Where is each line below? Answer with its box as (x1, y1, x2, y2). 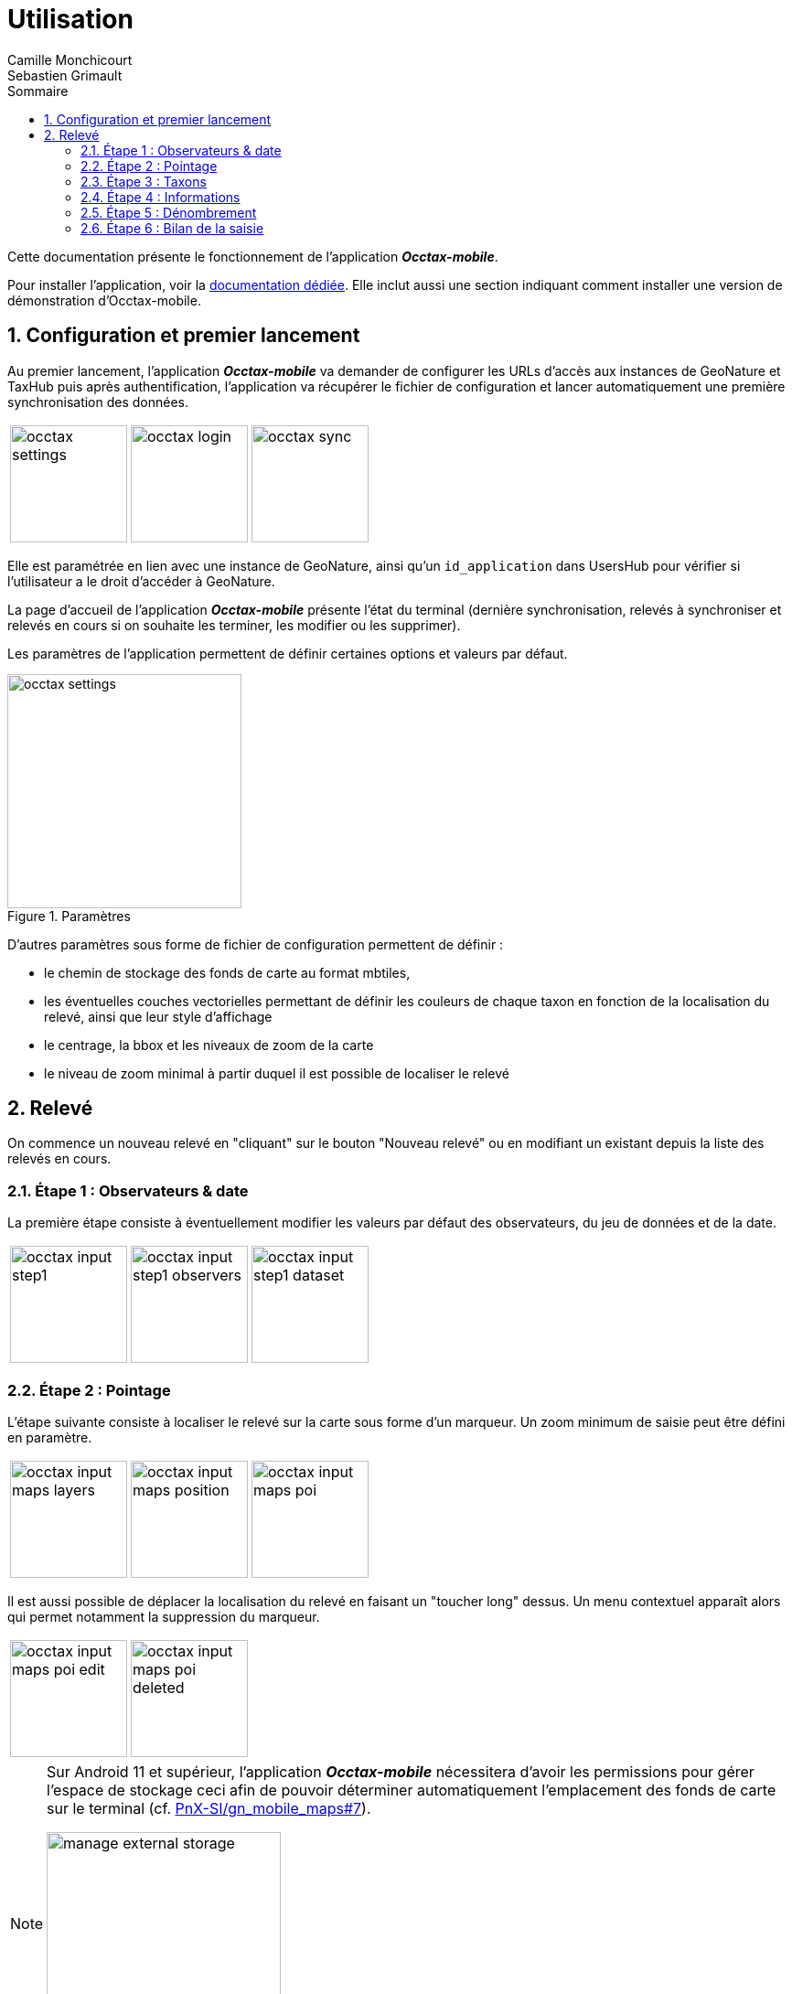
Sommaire (7, 82, 69, 99)
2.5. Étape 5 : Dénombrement (80, 204, 257, 220)
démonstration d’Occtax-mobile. (7, 292, 201, 308)
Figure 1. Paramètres (7, 907, 131, 924)
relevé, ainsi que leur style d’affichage (44, 1008, 273, 1024)
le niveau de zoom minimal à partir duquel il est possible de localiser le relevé (44, 1065, 510, 1081)
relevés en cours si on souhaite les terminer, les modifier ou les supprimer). (7, 616, 461, 633)
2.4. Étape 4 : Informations (80, 188, 241, 205)
